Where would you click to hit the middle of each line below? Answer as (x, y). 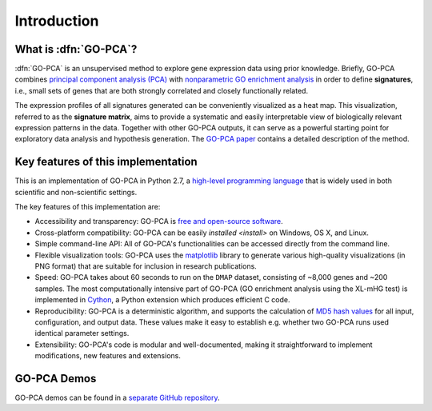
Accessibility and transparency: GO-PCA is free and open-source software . (159, 221)
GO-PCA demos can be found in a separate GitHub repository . (117, 398)
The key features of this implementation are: (88, 207)
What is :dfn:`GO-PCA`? (76, 49)
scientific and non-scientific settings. (76, 192)
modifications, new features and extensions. (108, 356)
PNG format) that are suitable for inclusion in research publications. (146, 266)
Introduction (57, 21)
